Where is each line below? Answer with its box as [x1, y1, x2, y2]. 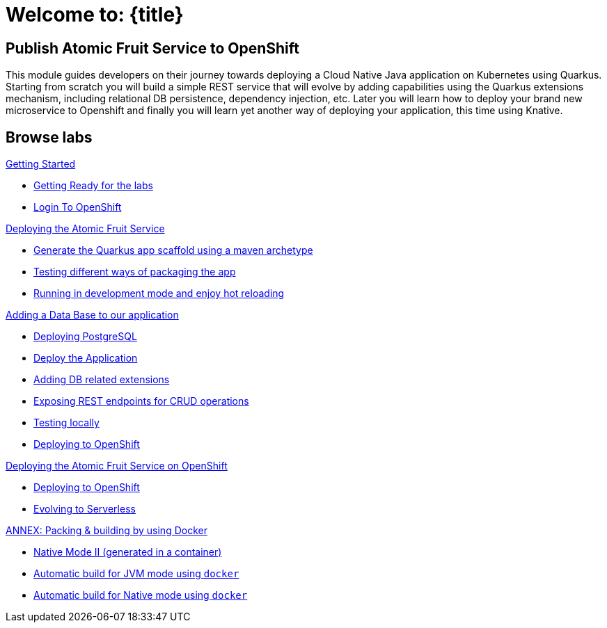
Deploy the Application [33, 352, 138, 364]
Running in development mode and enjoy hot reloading [33, 287, 285, 300]
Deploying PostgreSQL [33, 330, 137, 343]
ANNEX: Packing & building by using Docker [6, 524, 207, 537]
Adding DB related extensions [33, 373, 170, 386]
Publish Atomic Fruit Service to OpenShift [6, 39, 299, 57]
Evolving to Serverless [33, 503, 136, 515]
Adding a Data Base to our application [6, 309, 179, 321]
